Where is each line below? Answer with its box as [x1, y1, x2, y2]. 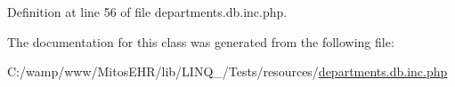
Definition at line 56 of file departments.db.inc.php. [7, 3, 288, 20]
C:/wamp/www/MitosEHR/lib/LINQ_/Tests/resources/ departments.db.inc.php [7, 62, 448, 81]
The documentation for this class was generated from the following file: [7, 32, 394, 51]
